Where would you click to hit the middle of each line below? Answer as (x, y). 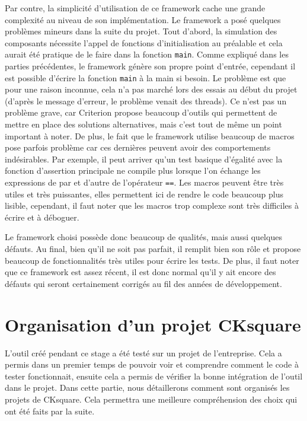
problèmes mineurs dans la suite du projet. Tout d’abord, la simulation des (141, 31)
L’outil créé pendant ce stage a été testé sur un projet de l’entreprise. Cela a (143, 353)
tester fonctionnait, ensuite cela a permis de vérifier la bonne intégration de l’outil (154, 376)
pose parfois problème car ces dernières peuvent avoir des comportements (138, 147)
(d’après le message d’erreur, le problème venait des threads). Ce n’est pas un (146, 101)
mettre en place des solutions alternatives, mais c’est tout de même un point (143, 124)
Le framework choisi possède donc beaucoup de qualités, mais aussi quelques (143, 237)
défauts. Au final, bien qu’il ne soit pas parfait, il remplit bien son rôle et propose (153, 249)
